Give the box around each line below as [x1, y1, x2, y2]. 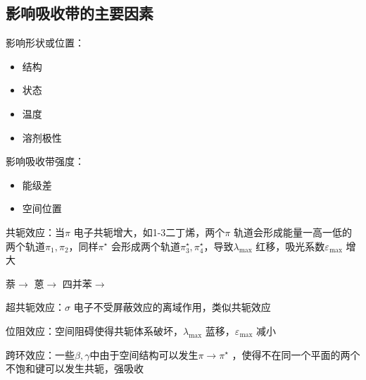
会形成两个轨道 [111, 238, 180, 253]
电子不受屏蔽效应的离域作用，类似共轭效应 [73, 300, 271, 314]
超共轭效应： [6, 300, 65, 314]
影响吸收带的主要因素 [6, 2, 153, 24]
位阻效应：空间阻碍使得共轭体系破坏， [6, 323, 183, 338]
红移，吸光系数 [255, 238, 325, 253]
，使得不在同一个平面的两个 [232, 347, 360, 362]
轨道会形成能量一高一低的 [233, 224, 352, 239]
